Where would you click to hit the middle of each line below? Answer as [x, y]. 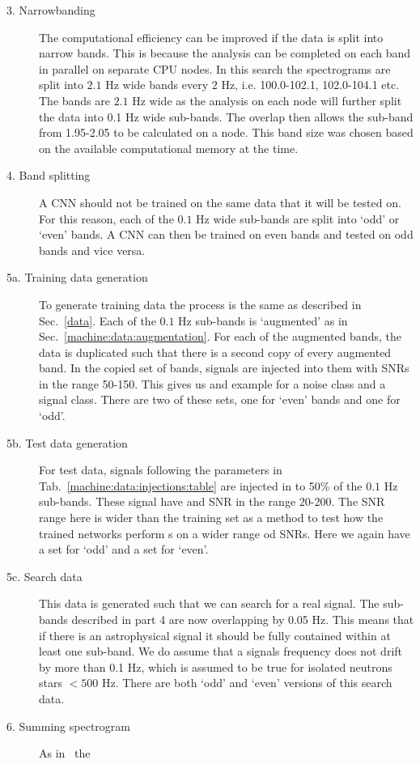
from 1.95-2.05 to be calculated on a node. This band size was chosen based [226, 132]
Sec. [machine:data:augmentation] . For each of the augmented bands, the [220, 336]
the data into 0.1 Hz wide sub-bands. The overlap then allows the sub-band [226, 116]
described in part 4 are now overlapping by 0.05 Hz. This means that [243, 619]
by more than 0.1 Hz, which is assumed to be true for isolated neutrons [216, 666]
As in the [65, 753]
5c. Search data [45, 576]
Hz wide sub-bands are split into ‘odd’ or [298, 218]
